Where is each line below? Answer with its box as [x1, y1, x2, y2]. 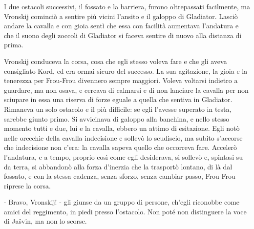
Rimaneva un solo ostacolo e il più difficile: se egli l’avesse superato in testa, [4, 104, 232, 114]
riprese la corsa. [4, 180, 51, 190]
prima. [4, 40, 23, 50]
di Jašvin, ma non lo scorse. [4, 216, 87, 226]
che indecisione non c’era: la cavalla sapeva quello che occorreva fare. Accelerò [4, 142, 237, 152]
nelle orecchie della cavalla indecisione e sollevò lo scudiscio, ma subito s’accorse [4, 132, 243, 143]
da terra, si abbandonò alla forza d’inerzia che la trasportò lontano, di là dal [4, 161, 233, 171]
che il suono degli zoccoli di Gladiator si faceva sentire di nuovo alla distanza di [4, 30, 242, 40]
